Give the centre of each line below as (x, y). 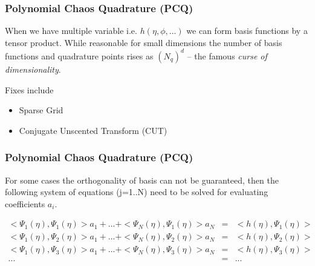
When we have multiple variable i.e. (71, 31)
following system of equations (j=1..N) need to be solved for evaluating (137, 192)
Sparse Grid (41, 110)
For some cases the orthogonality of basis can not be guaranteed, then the (142, 180)
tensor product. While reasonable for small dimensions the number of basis (144, 42)
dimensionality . (33, 69)
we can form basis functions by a (247, 31)
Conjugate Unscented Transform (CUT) (93, 130)
